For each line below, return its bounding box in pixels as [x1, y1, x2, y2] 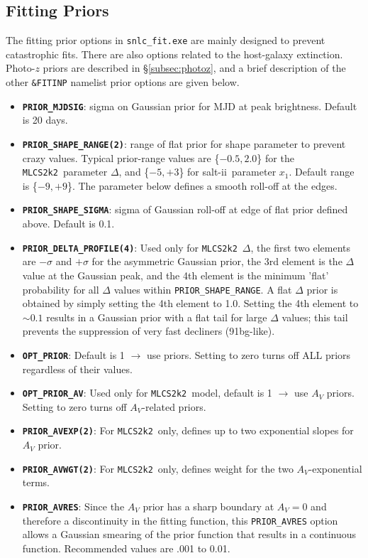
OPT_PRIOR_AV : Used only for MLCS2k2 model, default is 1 [22, 385, 272, 400]
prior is [306, 281, 338, 296]
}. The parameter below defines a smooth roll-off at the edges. [67, 178, 338, 193]
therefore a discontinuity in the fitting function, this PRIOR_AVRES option [22, 513, 338, 527]
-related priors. [142, 399, 206, 414]
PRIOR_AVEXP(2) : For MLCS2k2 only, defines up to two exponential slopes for [22, 423, 354, 438]
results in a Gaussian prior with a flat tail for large [46, 309, 267, 324]
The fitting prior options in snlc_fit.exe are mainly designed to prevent [6, 33, 325, 48]
